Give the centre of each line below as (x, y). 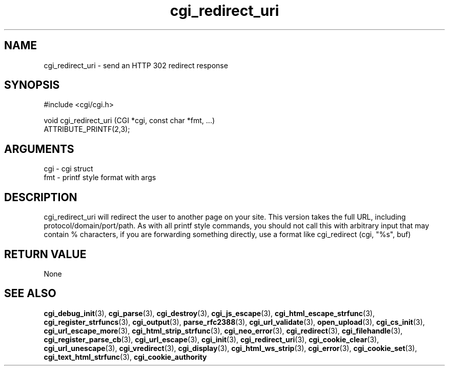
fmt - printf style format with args (100, 178)
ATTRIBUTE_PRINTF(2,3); (87, 129)
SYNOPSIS (32, 85)
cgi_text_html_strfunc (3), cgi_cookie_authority (125, 357)
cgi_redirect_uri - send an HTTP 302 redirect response (136, 65)
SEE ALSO (30, 294)
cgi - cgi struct (68, 169)
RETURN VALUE (45, 254)
